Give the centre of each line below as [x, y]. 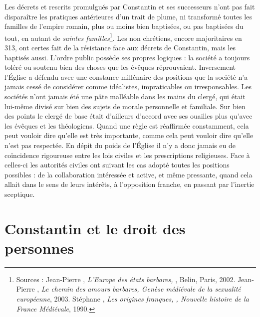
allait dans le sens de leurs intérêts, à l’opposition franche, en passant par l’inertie [130, 184]
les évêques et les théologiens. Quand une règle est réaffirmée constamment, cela [127, 125]
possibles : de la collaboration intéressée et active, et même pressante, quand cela [129, 174]
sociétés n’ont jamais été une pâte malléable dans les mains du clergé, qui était [125, 96]
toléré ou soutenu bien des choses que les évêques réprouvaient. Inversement [120, 67]
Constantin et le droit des [95, 228]
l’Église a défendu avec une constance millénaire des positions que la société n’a [126, 77]
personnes [39, 247]
